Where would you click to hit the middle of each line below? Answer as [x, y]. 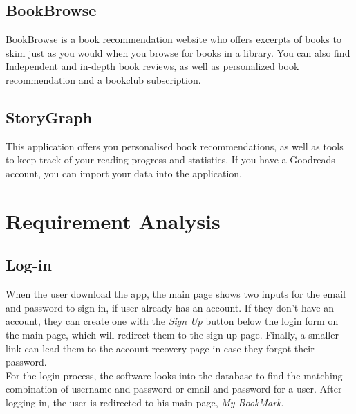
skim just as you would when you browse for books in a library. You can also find [178, 52]
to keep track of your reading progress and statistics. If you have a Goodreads [170, 160]
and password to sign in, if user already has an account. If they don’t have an [170, 307]
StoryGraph [49, 117]
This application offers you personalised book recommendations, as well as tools [175, 146]
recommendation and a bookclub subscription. [103, 79]
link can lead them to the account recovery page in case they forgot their [160, 348]
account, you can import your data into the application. [124, 173]
